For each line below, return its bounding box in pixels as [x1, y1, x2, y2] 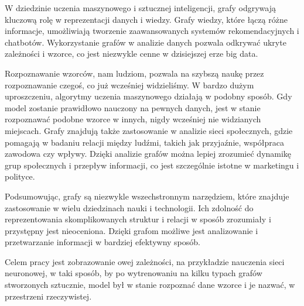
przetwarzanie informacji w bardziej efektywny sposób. [5, 236, 200, 248]
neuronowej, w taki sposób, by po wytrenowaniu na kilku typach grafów [5, 267, 262, 279]
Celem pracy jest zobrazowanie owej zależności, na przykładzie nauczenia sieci [5, 255, 285, 267]
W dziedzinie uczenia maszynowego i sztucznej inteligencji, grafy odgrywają [5, 2, 276, 13]
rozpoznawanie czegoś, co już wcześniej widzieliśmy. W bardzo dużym [5, 78, 254, 91]
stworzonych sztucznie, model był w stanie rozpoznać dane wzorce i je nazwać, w [5, 279, 295, 291]
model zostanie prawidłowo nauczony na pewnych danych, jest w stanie [5, 101, 261, 114]
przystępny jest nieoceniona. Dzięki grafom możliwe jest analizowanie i [5, 224, 258, 236]
